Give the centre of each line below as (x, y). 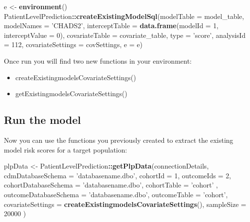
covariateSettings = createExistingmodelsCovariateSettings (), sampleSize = (125, 204)
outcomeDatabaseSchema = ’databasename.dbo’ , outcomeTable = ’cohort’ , (116, 194)
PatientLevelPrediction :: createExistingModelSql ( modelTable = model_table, (124, 16)
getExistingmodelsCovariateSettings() (71, 94)
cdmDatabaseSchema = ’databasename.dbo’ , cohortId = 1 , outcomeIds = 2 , (117, 175)
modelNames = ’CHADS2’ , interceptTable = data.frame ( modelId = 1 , (111, 26)
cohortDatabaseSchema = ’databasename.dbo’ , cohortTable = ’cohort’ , (111, 185)
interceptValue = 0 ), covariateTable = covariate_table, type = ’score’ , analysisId (125, 35)
